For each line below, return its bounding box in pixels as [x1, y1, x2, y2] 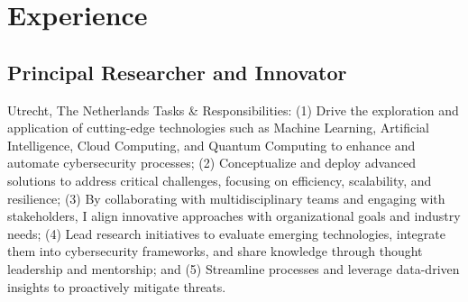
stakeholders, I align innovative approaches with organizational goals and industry [7, 206, 461, 225]
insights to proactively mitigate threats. [7, 277, 226, 296]
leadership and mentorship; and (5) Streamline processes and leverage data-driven [7, 259, 460, 278]
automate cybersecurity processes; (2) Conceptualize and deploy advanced [7, 153, 417, 172]
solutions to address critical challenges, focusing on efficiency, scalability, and [7, 170, 432, 189]
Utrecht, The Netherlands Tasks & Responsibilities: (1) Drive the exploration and [7, 100, 459, 119]
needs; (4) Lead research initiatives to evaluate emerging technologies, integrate [7, 224, 445, 243]
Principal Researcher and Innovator [7, 58, 347, 86]
